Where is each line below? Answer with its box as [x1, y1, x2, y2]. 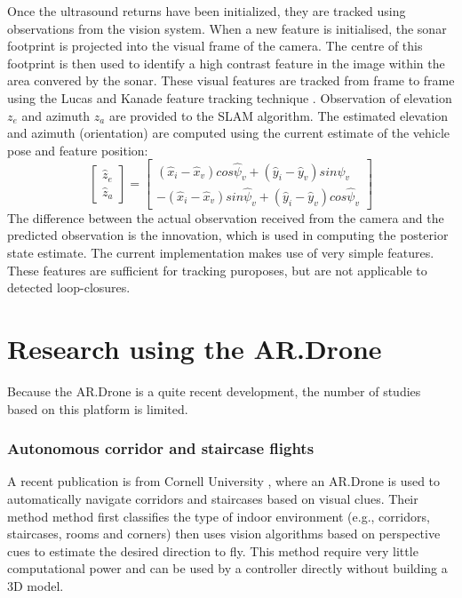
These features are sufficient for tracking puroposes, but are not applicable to [7, 260, 427, 279]
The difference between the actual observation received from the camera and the [7, 208, 444, 227]
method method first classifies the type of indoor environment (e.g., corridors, [7, 506, 430, 525]
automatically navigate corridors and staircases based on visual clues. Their [7, 489, 418, 507]
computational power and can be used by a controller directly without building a [7, 559, 448, 578]
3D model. [7, 576, 64, 594]
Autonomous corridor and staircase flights [7, 437, 315, 459]
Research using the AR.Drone [7, 331, 382, 366]
